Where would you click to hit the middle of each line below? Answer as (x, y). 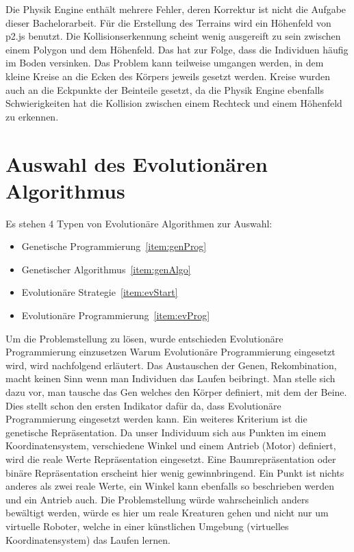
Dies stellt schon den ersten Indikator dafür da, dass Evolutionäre (143, 405)
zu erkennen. (32, 116)
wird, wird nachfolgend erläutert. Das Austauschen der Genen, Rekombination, (171, 365)
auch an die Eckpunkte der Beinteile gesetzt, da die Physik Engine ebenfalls (165, 89)
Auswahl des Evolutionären (137, 163)
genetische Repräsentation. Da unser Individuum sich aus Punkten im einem (166, 432)
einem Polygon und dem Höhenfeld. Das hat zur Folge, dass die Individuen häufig (177, 49)
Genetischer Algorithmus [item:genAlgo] (106, 269)
